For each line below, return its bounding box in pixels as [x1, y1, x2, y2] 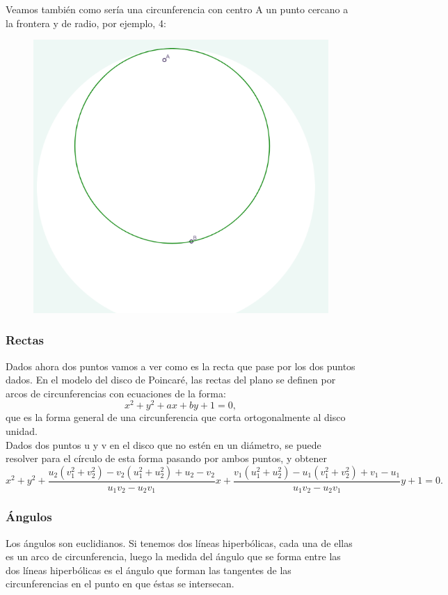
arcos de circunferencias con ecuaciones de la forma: [6, 386, 226, 400]
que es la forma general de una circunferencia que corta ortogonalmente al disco [6, 410, 346, 425]
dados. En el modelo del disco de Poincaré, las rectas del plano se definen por [6, 372, 336, 387]
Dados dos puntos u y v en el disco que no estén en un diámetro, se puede [6, 437, 321, 452]
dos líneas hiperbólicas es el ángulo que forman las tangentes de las [6, 562, 291, 577]
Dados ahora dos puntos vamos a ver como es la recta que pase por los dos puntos [6, 358, 355, 373]
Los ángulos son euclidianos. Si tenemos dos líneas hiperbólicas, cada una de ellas [6, 535, 353, 550]
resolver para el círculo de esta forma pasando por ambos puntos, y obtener [6, 451, 327, 466]
